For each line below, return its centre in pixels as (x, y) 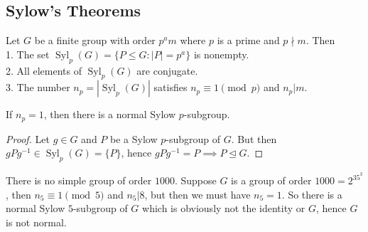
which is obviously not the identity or (224, 208)
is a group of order (271, 180)
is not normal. (36, 222)
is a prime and (248, 40)
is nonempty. (221, 54)
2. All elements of (44, 70)
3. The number (38, 87)
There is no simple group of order (79, 180)
